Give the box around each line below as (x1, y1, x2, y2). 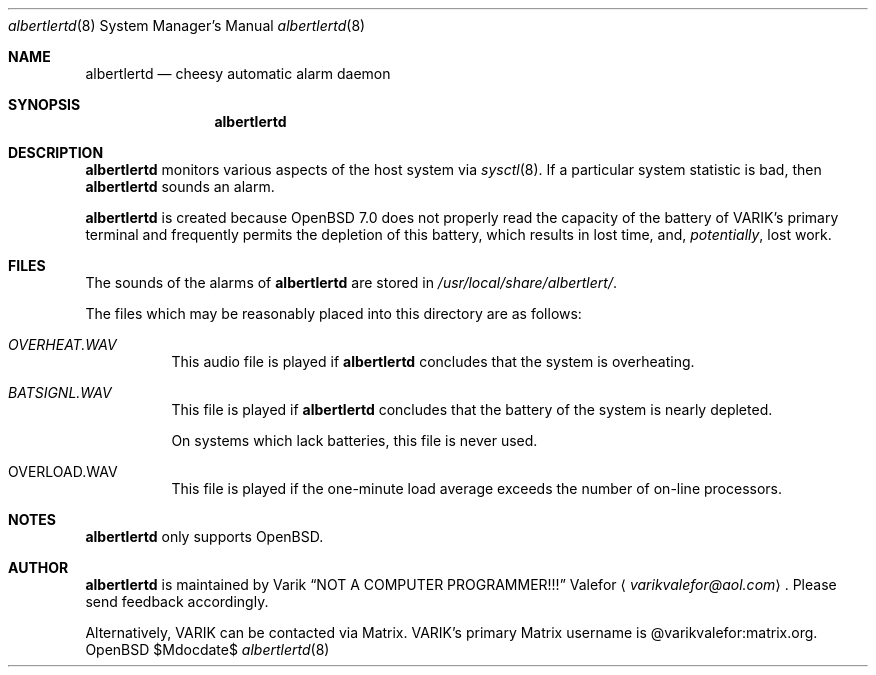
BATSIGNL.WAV (8, 384, 112, 401)
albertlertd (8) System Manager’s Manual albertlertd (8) (8, 17, 366, 34)
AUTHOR (8, 559, 69, 576)
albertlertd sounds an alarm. (85, 178, 275, 195)
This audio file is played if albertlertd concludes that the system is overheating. (171, 353, 695, 370)
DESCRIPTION (8, 144, 104, 161)
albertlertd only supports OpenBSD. (85, 528, 324, 545)
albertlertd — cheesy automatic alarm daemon (85, 65, 391, 82)
